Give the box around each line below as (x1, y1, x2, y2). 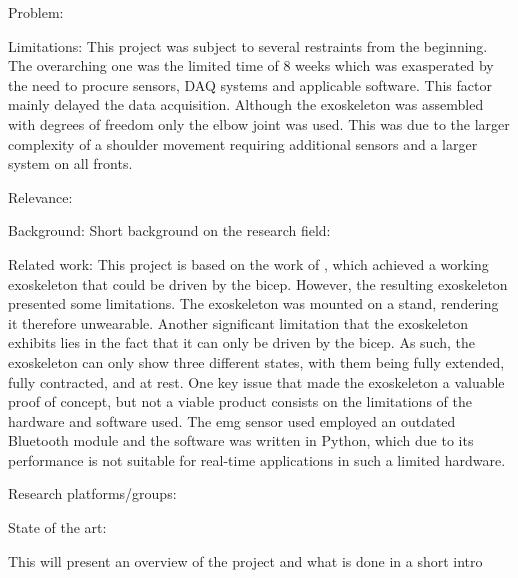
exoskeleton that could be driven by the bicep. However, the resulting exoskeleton (8, 273, 508, 294)
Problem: (8, 2, 64, 22)
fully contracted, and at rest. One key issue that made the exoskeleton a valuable (8, 371, 505, 392)
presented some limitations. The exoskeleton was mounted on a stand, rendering (8, 293, 499, 314)
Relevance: (8, 186, 73, 207)
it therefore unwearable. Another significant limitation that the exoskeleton (8, 312, 468, 333)
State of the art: (8, 517, 107, 538)
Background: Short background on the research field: (8, 220, 331, 241)
